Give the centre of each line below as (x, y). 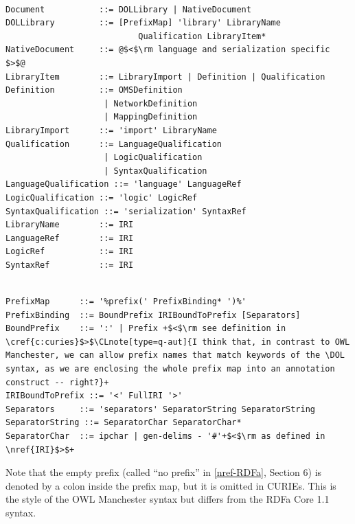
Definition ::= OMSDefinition (94, 90)
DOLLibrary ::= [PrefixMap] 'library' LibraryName (143, 23)
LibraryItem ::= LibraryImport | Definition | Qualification (165, 77)
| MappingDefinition (151, 117)
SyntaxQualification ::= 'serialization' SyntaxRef (126, 211)
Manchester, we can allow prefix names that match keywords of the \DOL (175, 355)
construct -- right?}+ (57, 382)
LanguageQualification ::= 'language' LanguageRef (124, 184)
